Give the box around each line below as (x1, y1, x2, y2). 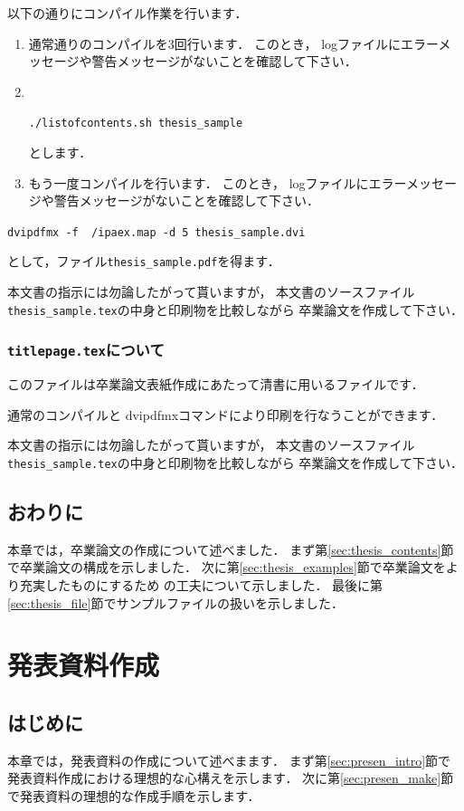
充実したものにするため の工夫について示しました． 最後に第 (19, 575, 384, 594)
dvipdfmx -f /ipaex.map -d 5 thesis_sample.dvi (7, 225, 306, 239)
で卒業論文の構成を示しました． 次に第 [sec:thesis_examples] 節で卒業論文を (7, 558, 446, 577)
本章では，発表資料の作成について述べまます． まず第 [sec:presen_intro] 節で (7, 750, 451, 769)
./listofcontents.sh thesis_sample (28, 117, 243, 130)
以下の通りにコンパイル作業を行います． (7, 4, 248, 22)
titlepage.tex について (7, 339, 165, 361)
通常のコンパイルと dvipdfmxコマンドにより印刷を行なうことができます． (7, 405, 444, 424)
